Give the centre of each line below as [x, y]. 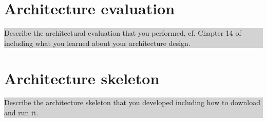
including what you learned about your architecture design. [97, 43]
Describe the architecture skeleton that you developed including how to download [132, 102]
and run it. [21, 113]
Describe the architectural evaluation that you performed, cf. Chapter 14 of [123, 33]
